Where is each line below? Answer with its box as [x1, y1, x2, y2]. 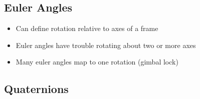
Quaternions [4, 81, 69, 96]
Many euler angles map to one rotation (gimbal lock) [16, 56, 178, 67]
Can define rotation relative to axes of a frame [16, 23, 158, 33]
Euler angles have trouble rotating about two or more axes [16, 39, 196, 50]
